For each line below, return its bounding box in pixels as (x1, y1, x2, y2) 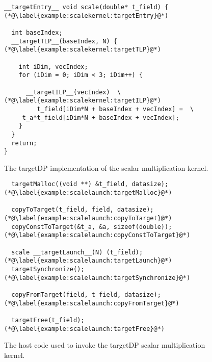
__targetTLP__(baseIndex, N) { (11, 37, 117, 45)
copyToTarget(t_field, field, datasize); (11, 206, 154, 214)
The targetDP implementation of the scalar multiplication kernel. (4, 162, 208, 173)
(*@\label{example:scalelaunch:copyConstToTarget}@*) (4, 231, 191, 239)
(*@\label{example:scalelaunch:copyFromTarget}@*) (4, 299, 179, 307)
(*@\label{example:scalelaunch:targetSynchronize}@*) (4, 274, 191, 281)
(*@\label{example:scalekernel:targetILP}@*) (4, 97, 161, 105)
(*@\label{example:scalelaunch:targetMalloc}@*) (4, 189, 172, 197)
